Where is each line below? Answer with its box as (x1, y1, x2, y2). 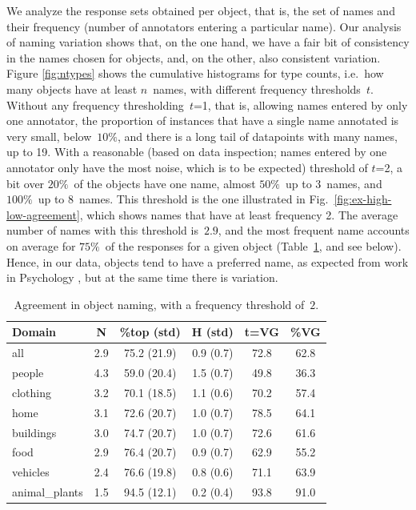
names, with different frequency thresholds (153, 80, 361, 97)
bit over (6, 175, 45, 191)
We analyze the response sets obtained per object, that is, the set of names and (6, 2, 395, 18)
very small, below (6, 127, 92, 144)
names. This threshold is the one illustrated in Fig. (79, 191, 329, 207)
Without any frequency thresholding (6, 96, 184, 113)
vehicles (12, 464, 50, 480)
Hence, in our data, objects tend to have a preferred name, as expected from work (6, 253, 409, 270)
